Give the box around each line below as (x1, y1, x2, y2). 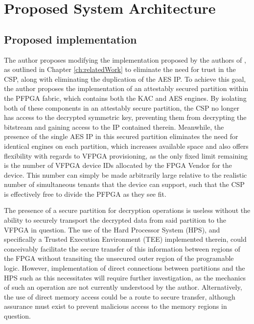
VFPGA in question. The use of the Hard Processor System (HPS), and (4, 224, 220, 234)
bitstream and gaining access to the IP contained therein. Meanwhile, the (4, 121, 224, 132)
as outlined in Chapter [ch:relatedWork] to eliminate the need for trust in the (4, 64, 236, 74)
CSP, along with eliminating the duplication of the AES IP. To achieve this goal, (4, 73, 246, 84)
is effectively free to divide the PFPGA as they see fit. (4, 188, 166, 199)
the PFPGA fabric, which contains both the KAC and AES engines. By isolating (4, 93, 247, 103)
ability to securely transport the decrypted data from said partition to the (4, 215, 226, 225)
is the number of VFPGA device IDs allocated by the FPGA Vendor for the (4, 160, 232, 170)
